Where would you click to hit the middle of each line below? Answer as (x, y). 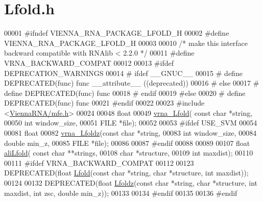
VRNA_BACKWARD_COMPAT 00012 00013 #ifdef (89, 62)
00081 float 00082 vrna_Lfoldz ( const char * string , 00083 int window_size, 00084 (130, 133)
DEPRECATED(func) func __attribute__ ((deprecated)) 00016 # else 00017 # (132, 83)
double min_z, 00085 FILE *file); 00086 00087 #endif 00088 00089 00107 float (127, 143)
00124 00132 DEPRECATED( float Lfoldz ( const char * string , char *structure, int (131, 183)
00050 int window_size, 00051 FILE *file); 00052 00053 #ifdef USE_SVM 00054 (131, 123)
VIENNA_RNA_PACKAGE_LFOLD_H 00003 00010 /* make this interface (126, 43)
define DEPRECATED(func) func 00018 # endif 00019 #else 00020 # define (125, 93)
